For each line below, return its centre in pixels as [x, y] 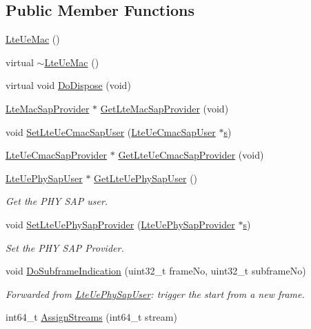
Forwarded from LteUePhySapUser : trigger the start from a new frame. [155, 293]
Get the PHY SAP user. [57, 201]
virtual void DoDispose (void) [68, 85]
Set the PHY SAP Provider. [65, 247]
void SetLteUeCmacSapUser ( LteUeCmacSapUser [111, 131]
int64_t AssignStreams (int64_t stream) [91, 317]
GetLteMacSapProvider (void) [164, 108]
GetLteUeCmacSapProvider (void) [191, 155]
